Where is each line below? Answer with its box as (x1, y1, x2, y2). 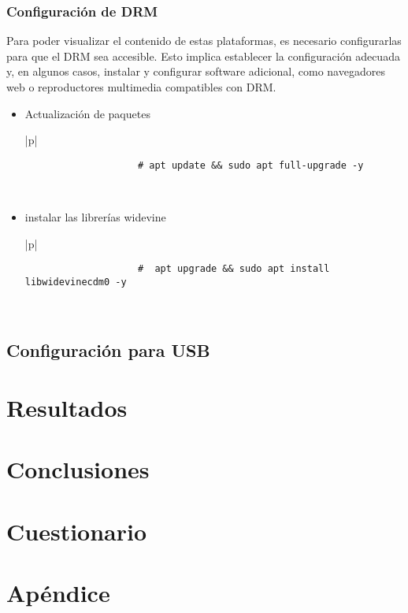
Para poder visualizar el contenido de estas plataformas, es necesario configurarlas (6, 32, 402, 49)
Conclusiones (6, 453, 150, 485)
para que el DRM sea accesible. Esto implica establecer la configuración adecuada (6, 47, 400, 64)
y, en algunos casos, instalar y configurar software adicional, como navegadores (6, 63, 385, 80)
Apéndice (6, 577, 110, 609)
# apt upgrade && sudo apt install (137, 263, 330, 275)
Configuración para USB (6, 337, 210, 362)
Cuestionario (6, 515, 147, 547)
